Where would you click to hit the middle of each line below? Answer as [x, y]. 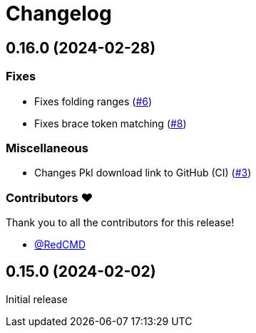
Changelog [59, 14]
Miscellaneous [47, 148]
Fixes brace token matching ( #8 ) [111, 123]
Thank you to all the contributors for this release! [120, 223]
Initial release [37, 299]
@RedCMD [60, 245]
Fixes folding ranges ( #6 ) [93, 101]
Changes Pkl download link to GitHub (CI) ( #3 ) [143, 173]
